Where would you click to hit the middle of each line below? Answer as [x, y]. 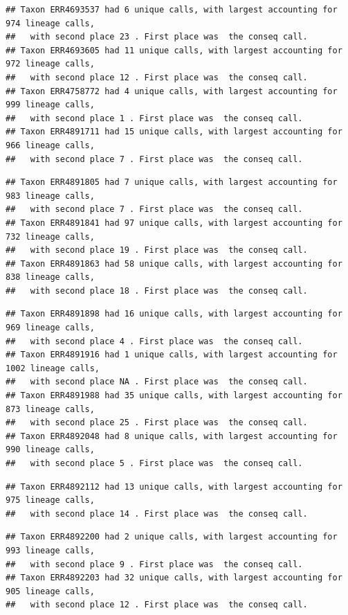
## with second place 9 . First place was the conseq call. [154, 564]
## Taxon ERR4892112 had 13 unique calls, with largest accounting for [174, 487]
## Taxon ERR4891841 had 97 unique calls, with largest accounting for [174, 223]
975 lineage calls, [50, 500]
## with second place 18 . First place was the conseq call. [157, 291]
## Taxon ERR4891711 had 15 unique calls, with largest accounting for [174, 132]
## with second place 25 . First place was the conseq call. [157, 423]
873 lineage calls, [50, 409]
